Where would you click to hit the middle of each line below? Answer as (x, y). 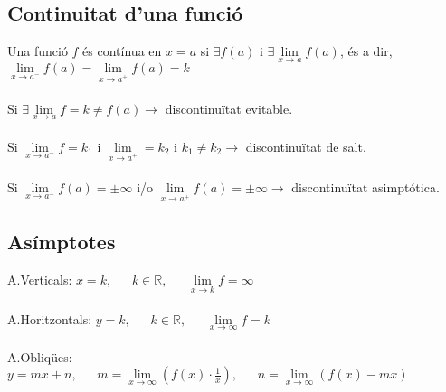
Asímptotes (62, 242)
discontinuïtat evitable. (229, 108)
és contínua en (122, 51)
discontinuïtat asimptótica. (365, 187)
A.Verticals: (40, 279)
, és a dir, (366, 51)
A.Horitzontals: (50, 318)
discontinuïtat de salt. (306, 146)
